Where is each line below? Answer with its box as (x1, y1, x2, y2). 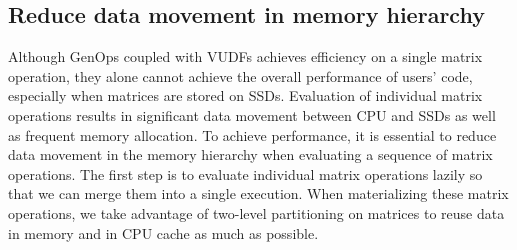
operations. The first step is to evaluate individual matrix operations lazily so (8, 163, 483, 184)
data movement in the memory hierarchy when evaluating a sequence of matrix (8, 144, 493, 165)
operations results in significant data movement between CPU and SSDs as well (8, 104, 496, 125)
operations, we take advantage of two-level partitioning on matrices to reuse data (8, 202, 505, 223)
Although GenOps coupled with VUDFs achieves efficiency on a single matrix (8, 46, 483, 67)
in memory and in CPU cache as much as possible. (8, 222, 319, 243)
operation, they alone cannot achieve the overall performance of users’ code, (8, 65, 473, 86)
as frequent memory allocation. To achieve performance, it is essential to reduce (8, 124, 497, 145)
